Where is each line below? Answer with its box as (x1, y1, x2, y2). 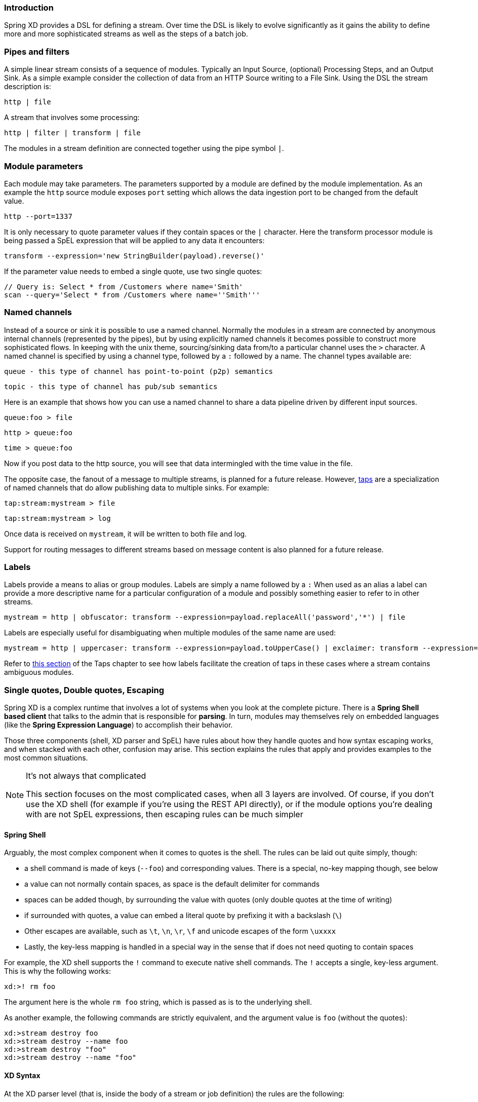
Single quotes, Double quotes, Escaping (4, 685, 164, 695)
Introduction (4, 3, 54, 13)
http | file (4, 98, 51, 106)
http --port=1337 (4, 212, 72, 220)
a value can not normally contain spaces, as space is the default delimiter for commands (24, 880, 320, 889)
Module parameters (4, 161, 83, 171)
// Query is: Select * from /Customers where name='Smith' (4, 282, 244, 291)
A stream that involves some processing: (4, 113, 140, 122)
